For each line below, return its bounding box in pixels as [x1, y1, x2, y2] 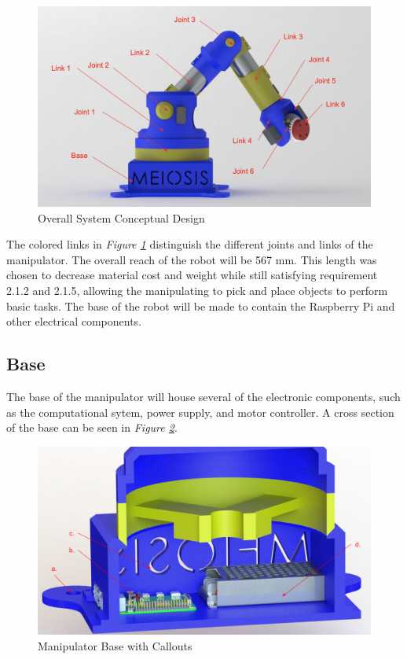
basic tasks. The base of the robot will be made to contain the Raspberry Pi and [6, 297, 395, 314]
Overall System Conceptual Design [38, 209, 205, 226]
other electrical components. [6, 313, 142, 329]
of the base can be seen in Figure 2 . [6, 419, 178, 436]
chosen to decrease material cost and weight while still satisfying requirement [6, 267, 378, 283]
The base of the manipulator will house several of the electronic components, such [6, 388, 401, 405]
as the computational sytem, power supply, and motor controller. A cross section [6, 403, 394, 420]
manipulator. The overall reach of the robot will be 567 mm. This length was [6, 251, 377, 267]
